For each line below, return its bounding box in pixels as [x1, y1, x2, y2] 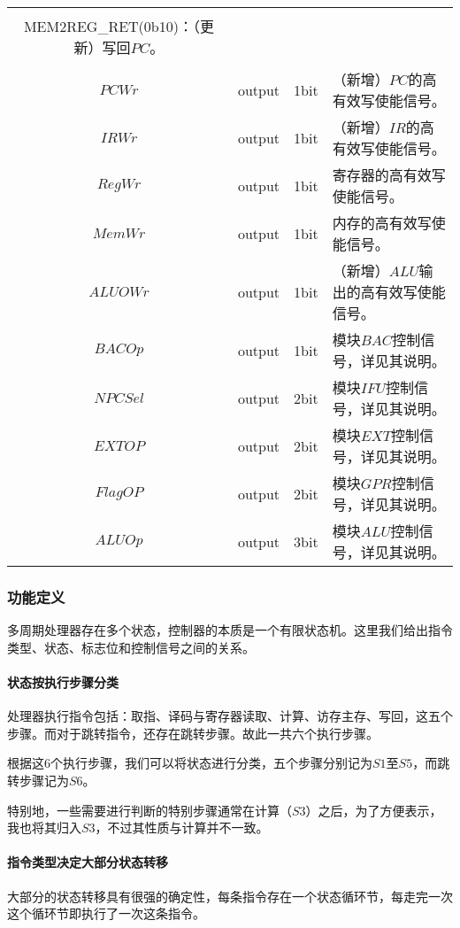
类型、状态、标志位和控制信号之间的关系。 [7, 638, 255, 656]
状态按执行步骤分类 [7, 673, 119, 691]
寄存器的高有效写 [332, 165, 446, 185]
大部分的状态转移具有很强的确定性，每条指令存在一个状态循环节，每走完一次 [7, 886, 453, 905]
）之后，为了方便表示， [305, 800, 442, 819]
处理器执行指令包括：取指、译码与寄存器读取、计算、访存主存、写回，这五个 [7, 707, 453, 725]
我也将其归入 [7, 818, 81, 837]
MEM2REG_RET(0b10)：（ [23, 16, 200, 36]
